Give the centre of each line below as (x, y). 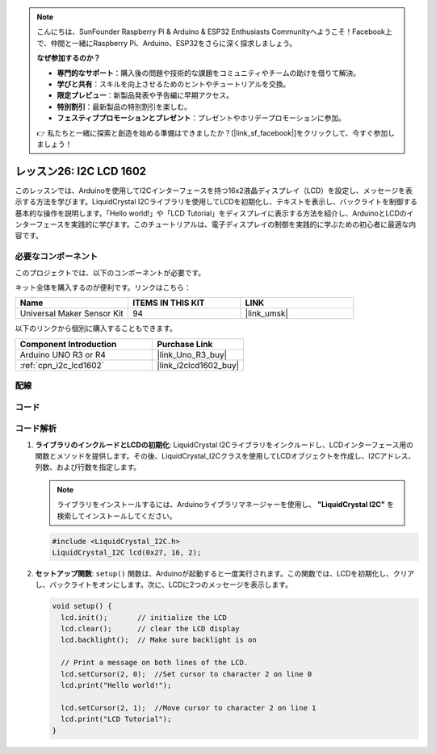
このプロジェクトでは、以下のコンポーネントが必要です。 (110, 272)
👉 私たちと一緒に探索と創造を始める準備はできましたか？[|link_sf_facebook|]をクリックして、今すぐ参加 (212, 132)
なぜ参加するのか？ (69, 58)
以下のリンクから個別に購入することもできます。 (96, 329)
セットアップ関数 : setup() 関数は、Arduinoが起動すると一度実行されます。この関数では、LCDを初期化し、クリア (225, 573)
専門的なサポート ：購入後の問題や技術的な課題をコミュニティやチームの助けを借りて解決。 (209, 73)
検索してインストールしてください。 (117, 516)
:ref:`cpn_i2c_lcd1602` (62, 365)
